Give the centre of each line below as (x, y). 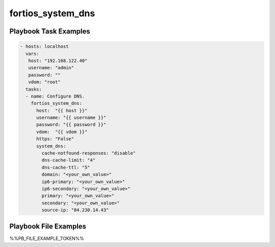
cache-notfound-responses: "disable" (89, 153)
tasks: (34, 89)
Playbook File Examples (48, 226)
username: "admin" (51, 68)
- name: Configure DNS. (55, 96)
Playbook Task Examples (50, 31)
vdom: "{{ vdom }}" (62, 132)
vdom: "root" (45, 82)
